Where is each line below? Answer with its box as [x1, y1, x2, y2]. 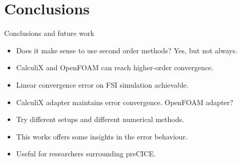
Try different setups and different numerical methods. [16, 114, 184, 125]
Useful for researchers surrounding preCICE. [16, 148, 156, 159]
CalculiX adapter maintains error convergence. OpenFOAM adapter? [16, 96, 233, 107]
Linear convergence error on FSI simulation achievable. [16, 79, 189, 90]
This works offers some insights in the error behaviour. [16, 131, 188, 141]
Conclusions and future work [4, 28, 94, 38]
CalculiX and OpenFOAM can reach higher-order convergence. [16, 62, 214, 73]
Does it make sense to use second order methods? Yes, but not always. [16, 45, 238, 55]
